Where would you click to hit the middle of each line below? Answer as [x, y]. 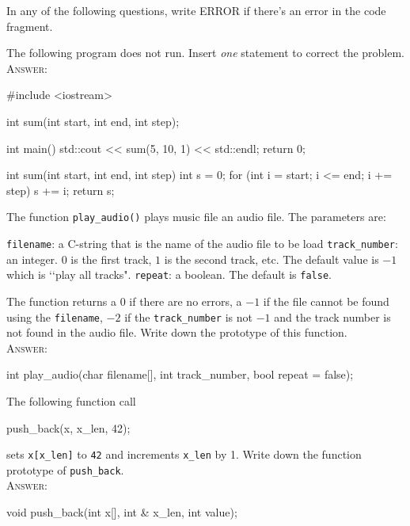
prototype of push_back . [65, 469]
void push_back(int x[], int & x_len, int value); [122, 512]
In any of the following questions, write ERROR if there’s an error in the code [196, 10]
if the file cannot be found [326, 301]
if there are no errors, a [186, 301]
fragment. [30, 26]
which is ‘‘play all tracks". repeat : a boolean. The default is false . [169, 274]
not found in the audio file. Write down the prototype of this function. [177, 332]
